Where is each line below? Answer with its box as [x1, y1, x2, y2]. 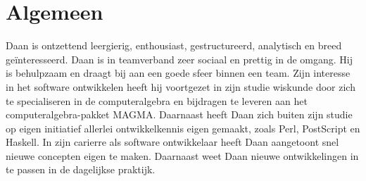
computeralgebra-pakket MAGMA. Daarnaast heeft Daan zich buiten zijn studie [6, 107, 353, 122]
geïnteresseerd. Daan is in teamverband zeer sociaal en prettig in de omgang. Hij [6, 51, 353, 66]
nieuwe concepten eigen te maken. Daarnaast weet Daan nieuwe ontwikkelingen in [6, 148, 359, 163]
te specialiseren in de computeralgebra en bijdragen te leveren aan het [6, 93, 308, 108]
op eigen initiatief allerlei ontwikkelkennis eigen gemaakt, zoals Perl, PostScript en [6, 120, 360, 135]
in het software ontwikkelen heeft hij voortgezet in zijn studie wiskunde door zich [6, 79, 355, 94]
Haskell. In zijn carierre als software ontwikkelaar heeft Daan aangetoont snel [6, 135, 339, 149]
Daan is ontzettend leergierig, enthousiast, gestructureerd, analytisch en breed [6, 38, 342, 53]
